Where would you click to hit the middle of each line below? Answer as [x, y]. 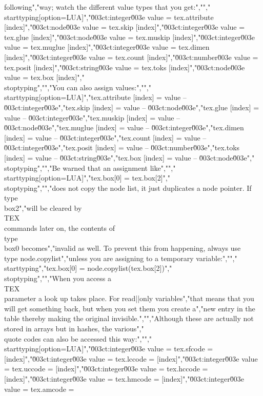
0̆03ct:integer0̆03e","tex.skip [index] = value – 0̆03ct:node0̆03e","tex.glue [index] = [132, 107]
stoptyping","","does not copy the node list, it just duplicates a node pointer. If [128, 187]
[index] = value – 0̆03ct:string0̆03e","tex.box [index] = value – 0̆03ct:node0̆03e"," [129, 157]
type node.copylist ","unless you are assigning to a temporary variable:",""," [121, 258]
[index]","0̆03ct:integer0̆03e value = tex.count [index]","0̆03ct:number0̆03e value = [131, 57]
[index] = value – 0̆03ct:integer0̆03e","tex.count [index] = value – [105, 137]
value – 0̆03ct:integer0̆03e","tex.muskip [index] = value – [92, 117]
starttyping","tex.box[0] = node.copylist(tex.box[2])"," [88, 268]
